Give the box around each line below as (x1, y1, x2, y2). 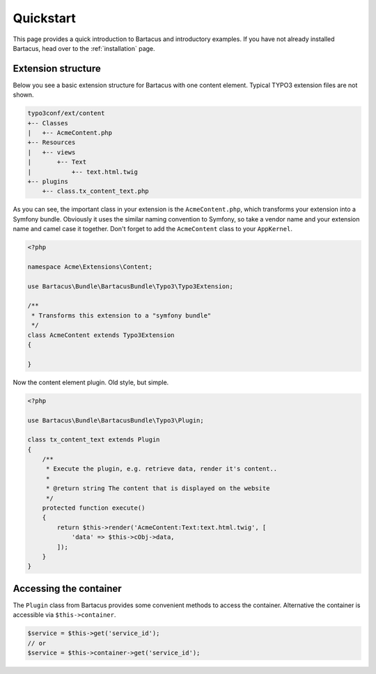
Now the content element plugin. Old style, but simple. (13, 378, 169, 386)
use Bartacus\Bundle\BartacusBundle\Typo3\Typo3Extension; (27, 282, 233, 290)
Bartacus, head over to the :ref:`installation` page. (13, 44, 156, 52)
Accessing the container (13, 582, 122, 595)
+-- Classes (27, 119, 69, 127)
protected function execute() (42, 504, 146, 512)
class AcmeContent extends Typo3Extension (27, 331, 175, 339)
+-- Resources (27, 139, 76, 146)
